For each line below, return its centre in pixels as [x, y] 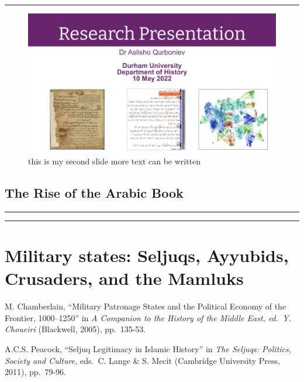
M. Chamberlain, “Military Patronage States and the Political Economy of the [146, 306]
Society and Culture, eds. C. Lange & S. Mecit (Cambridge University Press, [142, 360]
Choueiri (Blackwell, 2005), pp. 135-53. [75, 329]
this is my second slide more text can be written [115, 161]
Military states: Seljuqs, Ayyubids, [147, 255]
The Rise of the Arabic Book [94, 193]
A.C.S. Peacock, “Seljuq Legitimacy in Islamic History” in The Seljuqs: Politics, [148, 348]
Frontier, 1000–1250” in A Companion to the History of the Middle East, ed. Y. [148, 317]
